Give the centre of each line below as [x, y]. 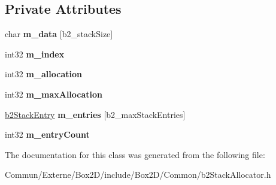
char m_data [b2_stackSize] [59, 34]
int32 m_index [35, 54]
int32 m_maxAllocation [54, 94]
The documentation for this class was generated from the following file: [135, 154]
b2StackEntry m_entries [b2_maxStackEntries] [95, 114]
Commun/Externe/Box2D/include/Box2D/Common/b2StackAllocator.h [138, 175]
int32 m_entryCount [47, 134]
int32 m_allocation [43, 74]
